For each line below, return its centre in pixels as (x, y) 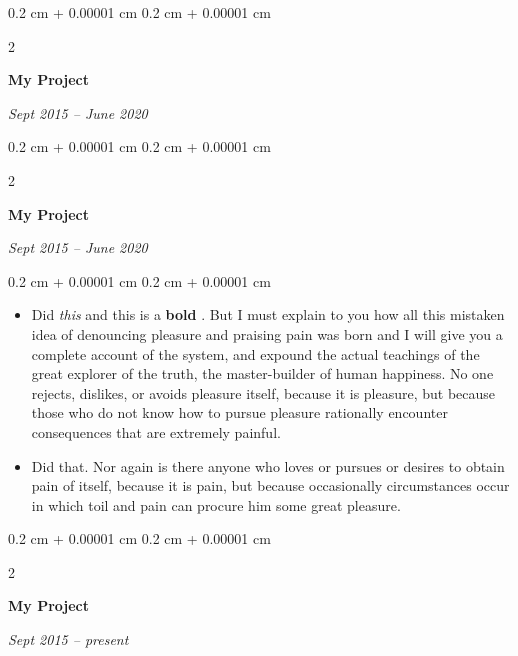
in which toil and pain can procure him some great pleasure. (216, 504)
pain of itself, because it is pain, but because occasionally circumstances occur (270, 485)
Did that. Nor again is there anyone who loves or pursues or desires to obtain (268, 465)
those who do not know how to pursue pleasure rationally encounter (239, 412)
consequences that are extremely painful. (156, 431)
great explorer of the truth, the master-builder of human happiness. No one (262, 373)
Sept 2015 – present (68, 639)
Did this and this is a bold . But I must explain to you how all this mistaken (268, 314)
